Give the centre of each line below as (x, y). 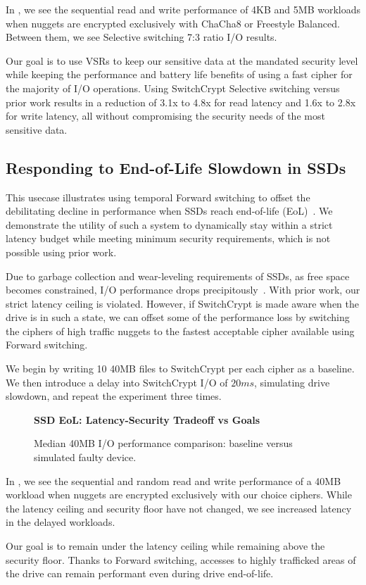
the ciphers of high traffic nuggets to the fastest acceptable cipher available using (180, 331)
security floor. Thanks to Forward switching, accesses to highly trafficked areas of (181, 559)
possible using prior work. (61, 252)
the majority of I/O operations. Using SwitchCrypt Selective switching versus (173, 88)
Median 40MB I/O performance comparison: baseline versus (163, 443)
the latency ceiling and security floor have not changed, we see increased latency (179, 508)
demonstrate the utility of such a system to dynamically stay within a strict (169, 224)
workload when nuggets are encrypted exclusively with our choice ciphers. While (179, 495)
